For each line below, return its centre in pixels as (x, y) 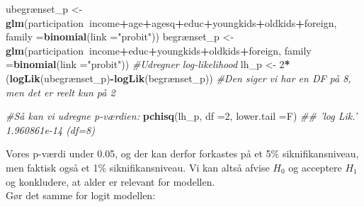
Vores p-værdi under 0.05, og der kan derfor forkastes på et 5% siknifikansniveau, (182, 153)
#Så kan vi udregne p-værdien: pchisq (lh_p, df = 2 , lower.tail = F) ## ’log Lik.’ (182, 116)
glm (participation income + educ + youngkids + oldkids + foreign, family (159, 50)
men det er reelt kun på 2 (61, 92)
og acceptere (315, 167)
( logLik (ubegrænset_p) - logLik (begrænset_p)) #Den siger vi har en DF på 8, (178, 78)
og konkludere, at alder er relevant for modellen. (110, 181)
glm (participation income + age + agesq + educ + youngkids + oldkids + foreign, (171, 22)
